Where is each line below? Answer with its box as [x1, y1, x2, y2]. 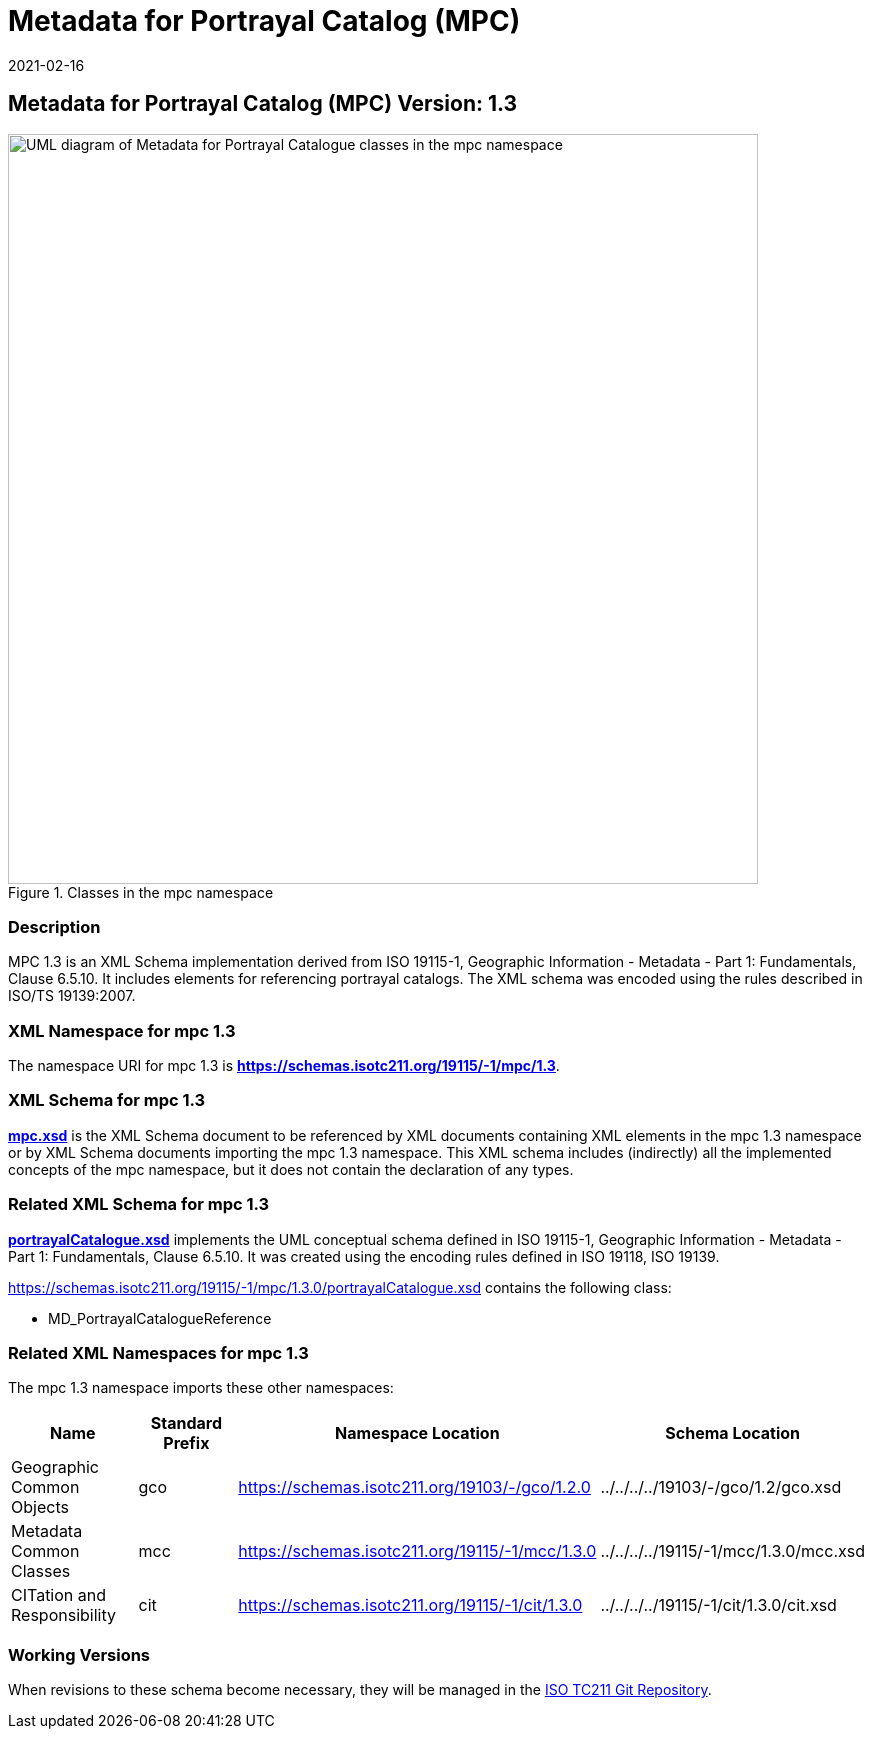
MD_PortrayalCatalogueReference [48, 1309, 272, 1327]
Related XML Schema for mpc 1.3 [8, 1194, 270, 1215]
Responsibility [11, 1605, 116, 1626]
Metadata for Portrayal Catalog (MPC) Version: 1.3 [8, 91, 518, 117]
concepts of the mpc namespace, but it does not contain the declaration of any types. [8, 1160, 574, 1178]
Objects [11, 1497, 69, 1518]
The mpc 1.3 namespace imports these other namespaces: [8, 1379, 394, 1397]
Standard [150, 1413, 223, 1434]
